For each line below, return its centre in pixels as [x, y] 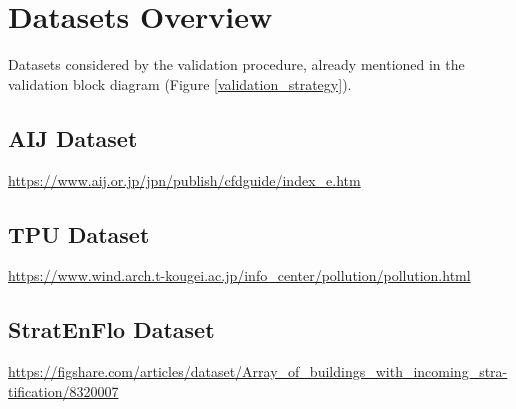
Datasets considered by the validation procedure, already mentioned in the [236, 64]
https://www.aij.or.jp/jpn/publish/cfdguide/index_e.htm [184, 179]
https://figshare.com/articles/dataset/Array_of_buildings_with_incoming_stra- [258, 371]
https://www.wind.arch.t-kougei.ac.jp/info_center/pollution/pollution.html [239, 275]
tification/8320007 [63, 390]
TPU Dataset [79, 233]
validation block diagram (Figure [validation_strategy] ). [180, 83]
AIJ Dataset [73, 137]
